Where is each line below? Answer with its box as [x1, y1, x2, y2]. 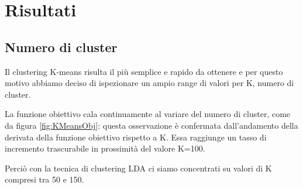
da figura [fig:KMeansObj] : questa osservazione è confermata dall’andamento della [5, 119, 298, 131]
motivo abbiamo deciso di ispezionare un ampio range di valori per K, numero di [5, 77, 294, 89]
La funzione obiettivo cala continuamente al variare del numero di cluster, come [5, 108, 291, 120]
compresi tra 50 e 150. [5, 173, 84, 185]
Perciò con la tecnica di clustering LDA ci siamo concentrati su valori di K [5, 161, 272, 174]
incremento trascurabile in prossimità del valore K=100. [5, 142, 205, 154]
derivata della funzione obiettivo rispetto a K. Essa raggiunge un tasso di [5, 130, 267, 143]
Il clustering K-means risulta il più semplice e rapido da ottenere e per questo [5, 65, 283, 77]
